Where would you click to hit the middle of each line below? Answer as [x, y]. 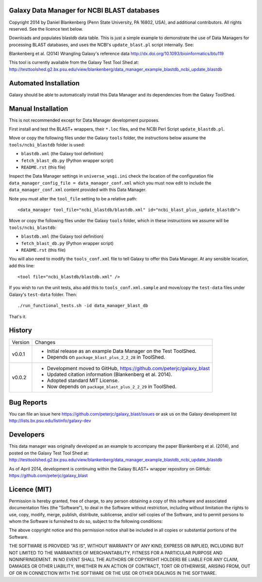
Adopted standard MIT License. [83, 380]
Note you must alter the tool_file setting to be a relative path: [73, 198]
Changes [45, 342]
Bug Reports [28, 402]
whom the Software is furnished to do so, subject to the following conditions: [86, 521]
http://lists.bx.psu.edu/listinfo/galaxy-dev [50, 421]
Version [21, 342]
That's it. [18, 316]
